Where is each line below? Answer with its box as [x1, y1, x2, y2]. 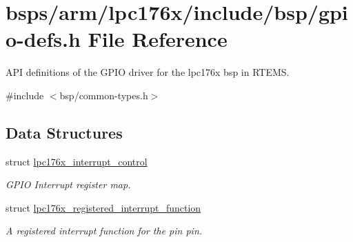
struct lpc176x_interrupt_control [6, 154, 148, 168]
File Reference [88, 25, 228, 53]
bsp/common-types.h [59, 88, 148, 102]
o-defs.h [6, 25, 81, 53]
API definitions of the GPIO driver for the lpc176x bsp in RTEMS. [6, 65, 290, 79]
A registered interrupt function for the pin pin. [6, 223, 203, 238]
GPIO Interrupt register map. [6, 177, 131, 192]
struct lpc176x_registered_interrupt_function [6, 200, 201, 214]
